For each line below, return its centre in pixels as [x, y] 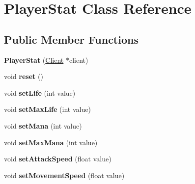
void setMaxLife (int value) [47, 109]
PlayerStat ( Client [34, 60]
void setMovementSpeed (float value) [64, 175]
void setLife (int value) [40, 92]
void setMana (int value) [43, 125]
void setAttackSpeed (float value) [58, 159]
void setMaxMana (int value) [51, 142]
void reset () [24, 76]
